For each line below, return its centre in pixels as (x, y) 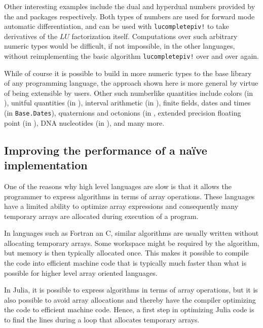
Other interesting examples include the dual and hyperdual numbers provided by (130, 6)
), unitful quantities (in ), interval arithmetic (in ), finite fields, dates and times (127, 103)
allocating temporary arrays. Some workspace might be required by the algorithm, (132, 243)
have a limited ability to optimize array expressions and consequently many (121, 206)
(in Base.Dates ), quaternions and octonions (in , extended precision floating (123, 113)
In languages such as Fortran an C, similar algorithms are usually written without (131, 233)
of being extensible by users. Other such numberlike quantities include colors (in (129, 93)
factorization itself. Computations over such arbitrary (155, 36)
